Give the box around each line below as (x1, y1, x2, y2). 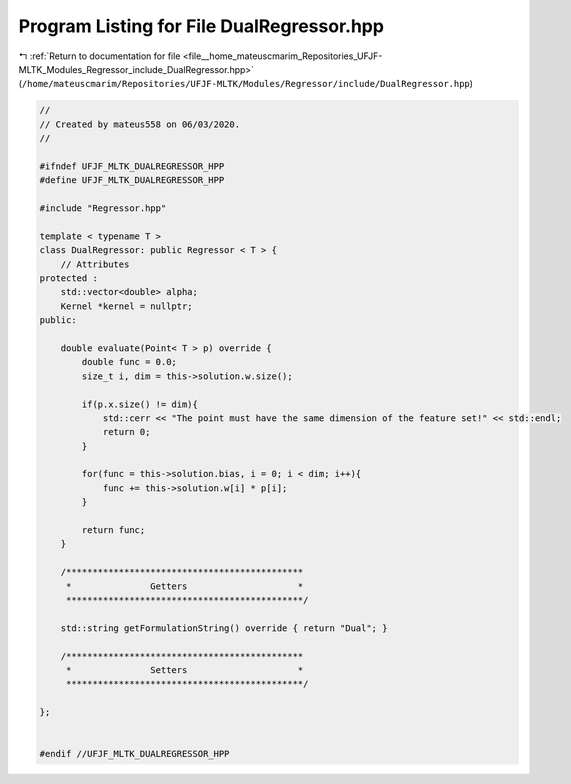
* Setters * (65, 664, 304, 675)
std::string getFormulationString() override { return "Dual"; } (60, 622, 388, 634)
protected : (39, 273, 99, 284)
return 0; (102, 426, 151, 438)
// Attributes (60, 258, 130, 270)
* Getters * (65, 580, 304, 592)
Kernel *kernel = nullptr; (60, 300, 194, 312)
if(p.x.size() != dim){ (81, 398, 199, 410)
